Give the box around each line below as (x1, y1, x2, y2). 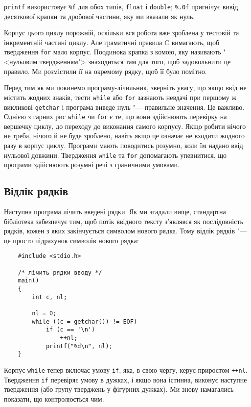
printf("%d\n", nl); (46, 342, 113, 350)
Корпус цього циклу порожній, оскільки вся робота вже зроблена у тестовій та (4, 27, 239, 38)
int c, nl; (32, 293, 67, 301)
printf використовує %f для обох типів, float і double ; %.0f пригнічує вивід (4, 1, 238, 11)
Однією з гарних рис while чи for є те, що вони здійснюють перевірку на (4, 111, 227, 122)
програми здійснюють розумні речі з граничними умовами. (4, 159, 180, 170)
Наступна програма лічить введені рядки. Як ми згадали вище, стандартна (4, 206, 226, 217)
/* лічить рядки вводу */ (18, 269, 102, 276)
